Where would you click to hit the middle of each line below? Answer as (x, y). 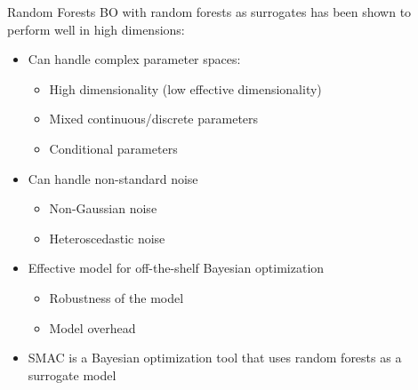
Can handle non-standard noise (113, 178)
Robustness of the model (117, 297)
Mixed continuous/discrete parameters (154, 119)
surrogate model (72, 374)
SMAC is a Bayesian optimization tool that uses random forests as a (215, 358)
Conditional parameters (113, 148)
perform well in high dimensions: (96, 29)
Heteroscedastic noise (107, 238)
